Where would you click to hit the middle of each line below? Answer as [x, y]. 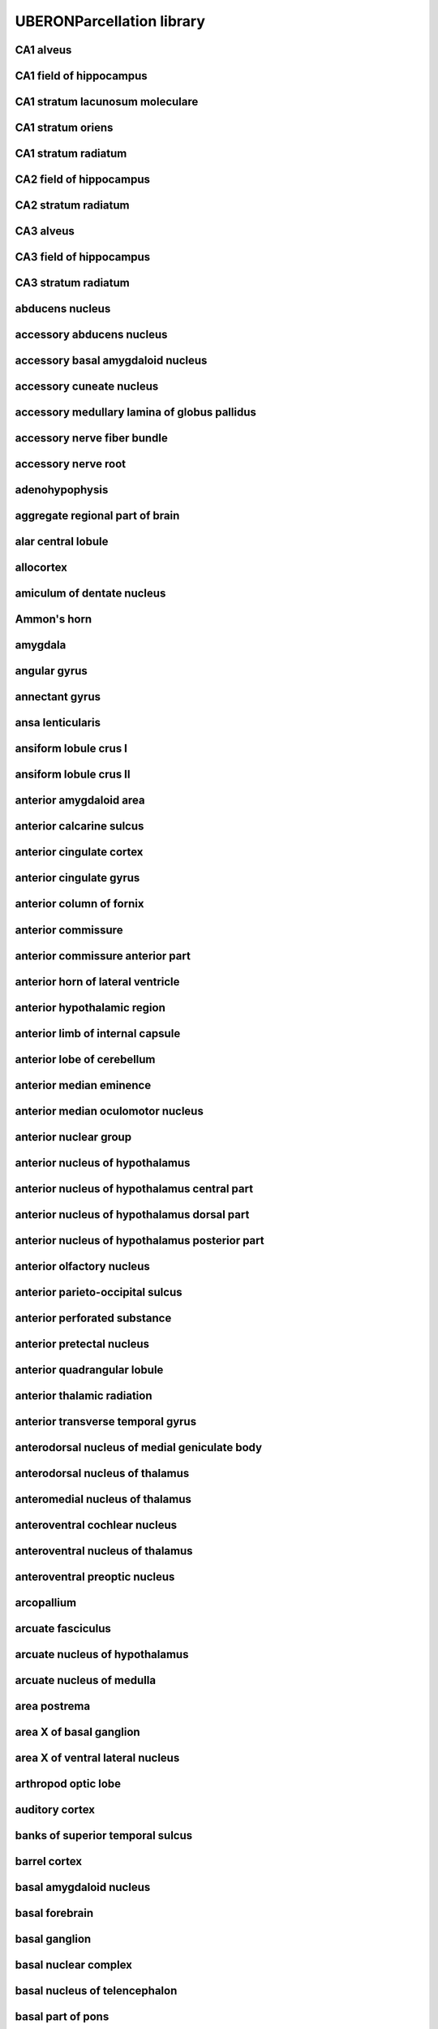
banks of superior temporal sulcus [104, 1835]
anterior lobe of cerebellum [85, 1059]
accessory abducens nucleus [91, 335]
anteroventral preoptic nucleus [95, 1577]
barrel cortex [49, 1861]
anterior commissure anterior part [103, 956]
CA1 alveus [43, 50]
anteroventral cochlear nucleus [96, 1525]
